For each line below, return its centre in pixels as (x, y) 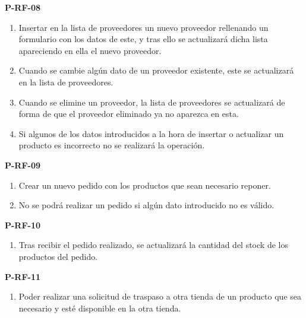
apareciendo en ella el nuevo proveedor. (90, 50)
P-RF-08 (23, 7)
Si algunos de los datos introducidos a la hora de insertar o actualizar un (151, 133)
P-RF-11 (23, 276)
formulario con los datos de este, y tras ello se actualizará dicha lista (143, 39)
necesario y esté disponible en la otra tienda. (100, 308)
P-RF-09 (23, 165)
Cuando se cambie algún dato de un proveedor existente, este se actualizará (156, 70)
